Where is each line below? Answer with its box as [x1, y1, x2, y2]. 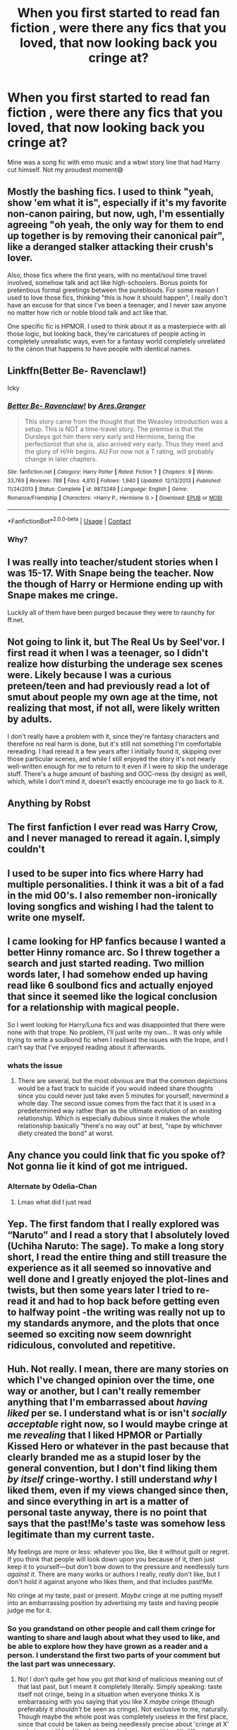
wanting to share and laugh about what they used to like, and [7, 1632, 220, 1642]
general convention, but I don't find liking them [7, 1463, 217, 1475]
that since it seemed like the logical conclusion [7, 991, 217, 1003]
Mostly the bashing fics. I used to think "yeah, [7, 186, 214, 198]
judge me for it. [7, 1606, 51, 1614]
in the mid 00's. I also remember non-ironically [7, 889, 217, 901]
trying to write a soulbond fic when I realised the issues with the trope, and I [7, 1035, 228, 1044]
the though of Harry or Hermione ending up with [7, 579, 224, 591]
